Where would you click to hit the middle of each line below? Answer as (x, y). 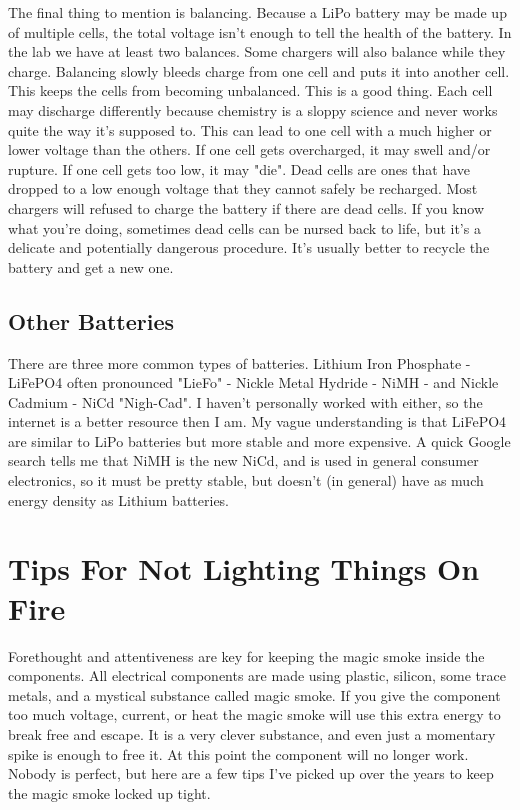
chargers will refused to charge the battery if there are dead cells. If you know (246, 207)
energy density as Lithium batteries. (119, 499)
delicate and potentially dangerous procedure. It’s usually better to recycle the (249, 247)
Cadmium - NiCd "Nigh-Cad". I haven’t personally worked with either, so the (245, 401)
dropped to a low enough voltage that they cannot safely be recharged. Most (243, 188)
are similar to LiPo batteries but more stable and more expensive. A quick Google (259, 440)
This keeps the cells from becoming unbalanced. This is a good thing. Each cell (250, 90)
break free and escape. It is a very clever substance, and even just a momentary (252, 733)
